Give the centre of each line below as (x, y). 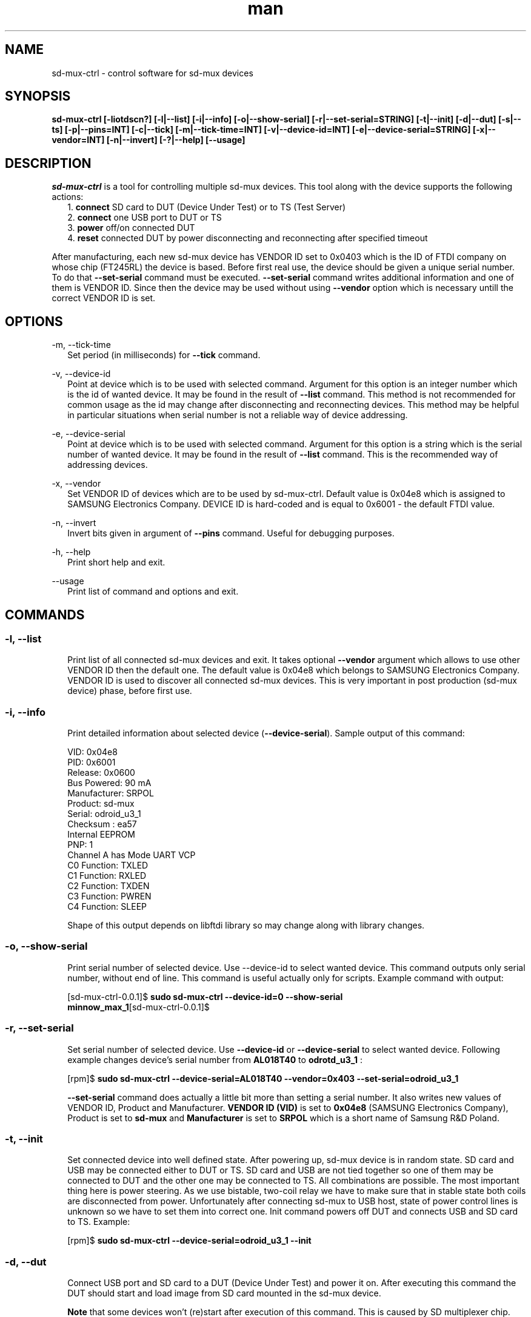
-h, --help (71, 552)
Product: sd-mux (101, 804)
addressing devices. (108, 465)
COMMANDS (45, 615)
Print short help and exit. (116, 562)
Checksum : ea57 (102, 824)
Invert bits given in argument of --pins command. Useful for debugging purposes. (231, 533)
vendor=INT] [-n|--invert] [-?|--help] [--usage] (149, 140)
